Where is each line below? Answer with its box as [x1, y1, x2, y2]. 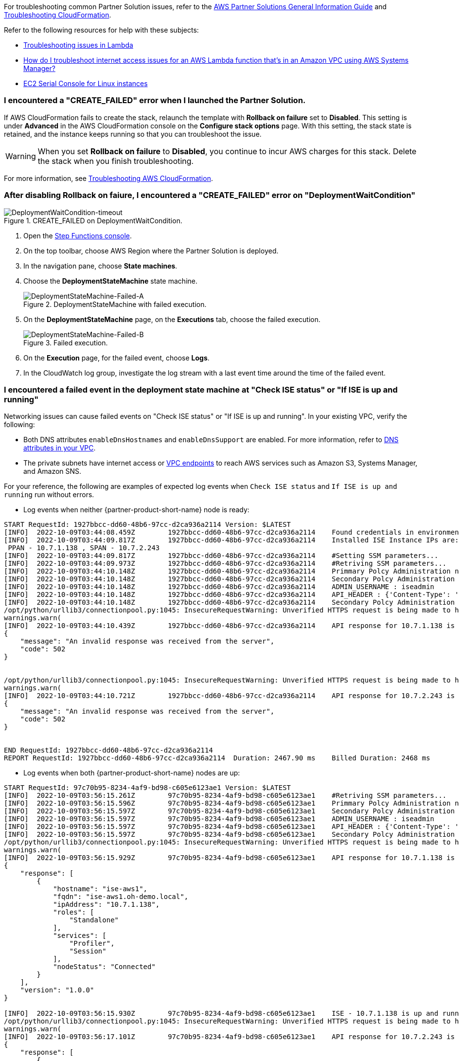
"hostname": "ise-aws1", [53, 885, 148, 893]
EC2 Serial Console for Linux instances [23, 79, 148, 88]
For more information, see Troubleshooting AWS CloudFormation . [4, 174, 213, 182]
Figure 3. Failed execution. [23, 338, 108, 347]
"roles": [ [53, 908, 94, 917]
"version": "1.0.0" [20, 986, 94, 994]
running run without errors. [4, 490, 94, 499]
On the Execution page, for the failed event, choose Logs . [23, 353, 210, 362]
